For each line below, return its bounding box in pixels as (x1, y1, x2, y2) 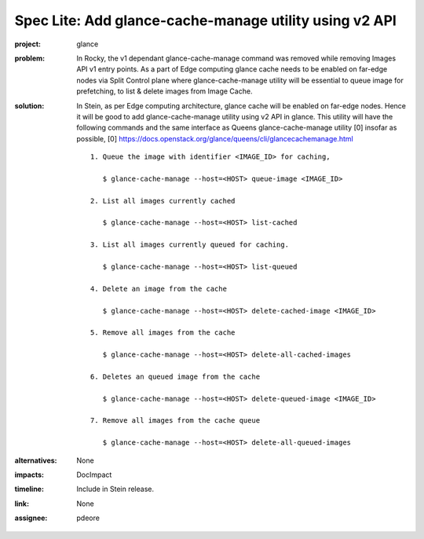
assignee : (14, 513, 48, 522)
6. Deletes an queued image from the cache (90, 372, 261, 381)
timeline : (14, 484, 45, 494)
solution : (14, 101, 45, 110)
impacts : (14, 470, 45, 479)
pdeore (76, 513, 100, 522)
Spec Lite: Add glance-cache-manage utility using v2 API (14, 12, 397, 29)
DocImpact (76, 470, 112, 479)
